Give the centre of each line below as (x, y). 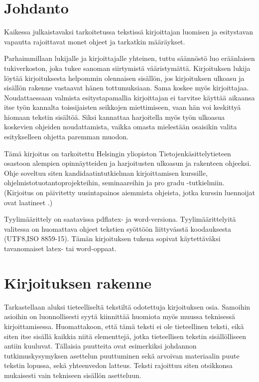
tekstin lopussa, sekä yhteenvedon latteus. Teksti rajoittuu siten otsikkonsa (118, 365)
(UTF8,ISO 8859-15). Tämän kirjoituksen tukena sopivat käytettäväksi (112, 238)
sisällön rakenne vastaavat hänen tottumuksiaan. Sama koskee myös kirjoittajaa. (127, 88)
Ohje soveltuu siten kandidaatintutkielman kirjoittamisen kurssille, (106, 173)
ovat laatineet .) (28, 202)
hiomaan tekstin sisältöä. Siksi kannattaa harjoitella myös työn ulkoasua (115, 117)
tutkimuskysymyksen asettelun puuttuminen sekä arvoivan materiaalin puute (122, 355)
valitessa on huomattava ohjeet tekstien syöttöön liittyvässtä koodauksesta (118, 228)
